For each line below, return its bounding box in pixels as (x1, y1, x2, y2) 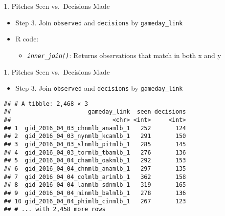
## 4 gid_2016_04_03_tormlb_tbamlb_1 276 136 (4, 149, 186, 156)
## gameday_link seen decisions (4, 108, 186, 116)
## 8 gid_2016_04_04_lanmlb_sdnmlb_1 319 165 (4, 181, 186, 189)
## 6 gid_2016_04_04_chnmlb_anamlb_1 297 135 (4, 165, 186, 172)
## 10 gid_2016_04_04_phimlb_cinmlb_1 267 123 (4, 197, 186, 205)
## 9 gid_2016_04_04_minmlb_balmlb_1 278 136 (4, 189, 186, 196)
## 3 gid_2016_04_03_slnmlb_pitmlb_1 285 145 (4, 141, 186, 148)
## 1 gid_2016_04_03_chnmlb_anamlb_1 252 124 (4, 124, 186, 132)
